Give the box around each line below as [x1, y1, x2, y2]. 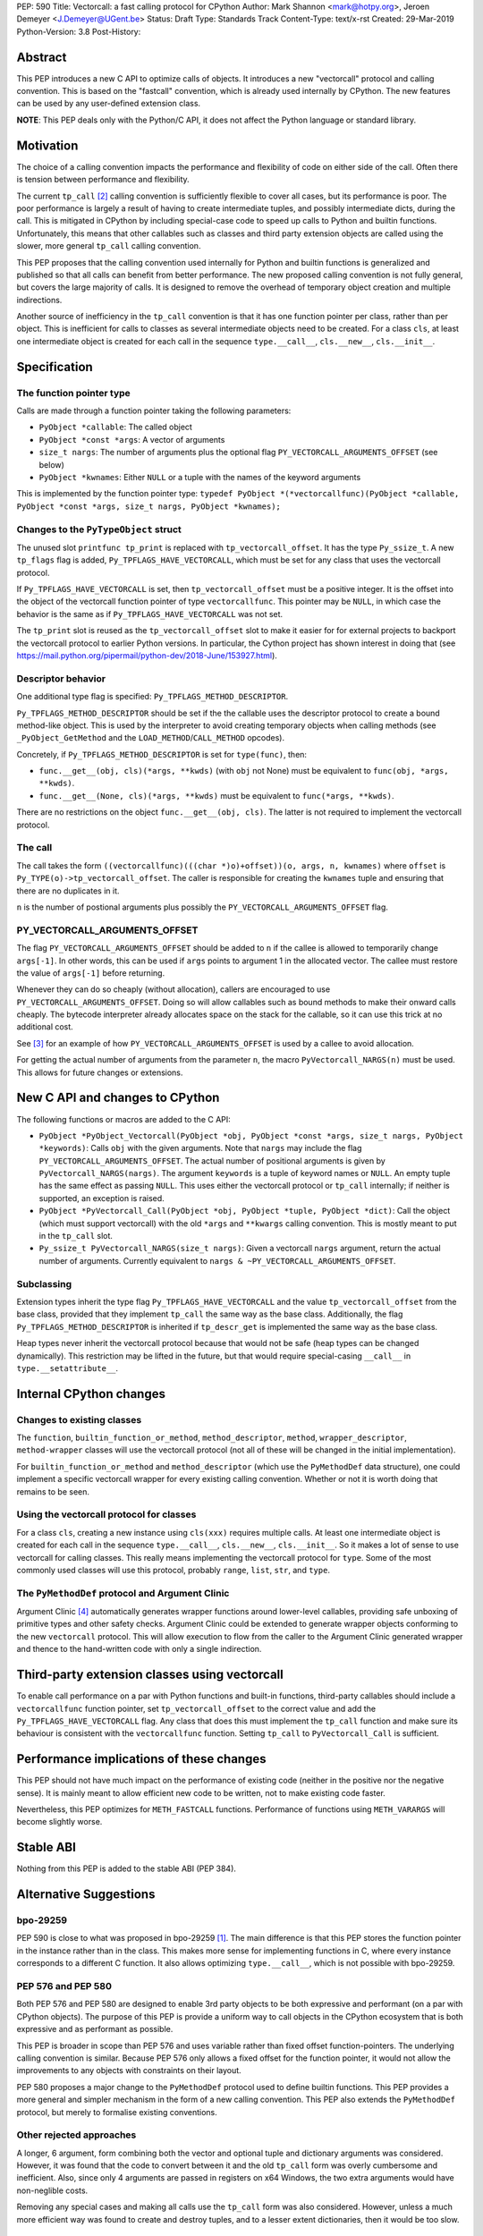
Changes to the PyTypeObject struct [16, 523, 182, 536]
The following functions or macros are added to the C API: [16, 1114, 232, 1124]
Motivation [16, 138, 79, 153]
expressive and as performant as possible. [16, 2024, 174, 2035]
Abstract [16, 49, 67, 64]
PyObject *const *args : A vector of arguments [38, 434, 225, 445]
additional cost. [16, 1021, 73, 1032]
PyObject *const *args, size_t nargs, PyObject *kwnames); [16, 501, 282, 512]
